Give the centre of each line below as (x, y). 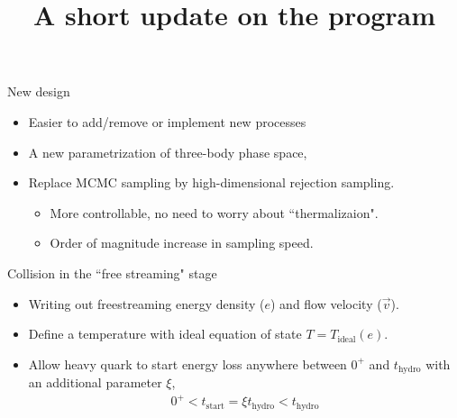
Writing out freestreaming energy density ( (146, 303)
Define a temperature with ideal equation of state (165, 334)
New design (39, 91)
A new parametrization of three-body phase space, (168, 152)
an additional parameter (95, 382)
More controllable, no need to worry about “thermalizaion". (214, 212)
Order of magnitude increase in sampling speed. (182, 243)
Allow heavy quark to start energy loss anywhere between (187, 363)
